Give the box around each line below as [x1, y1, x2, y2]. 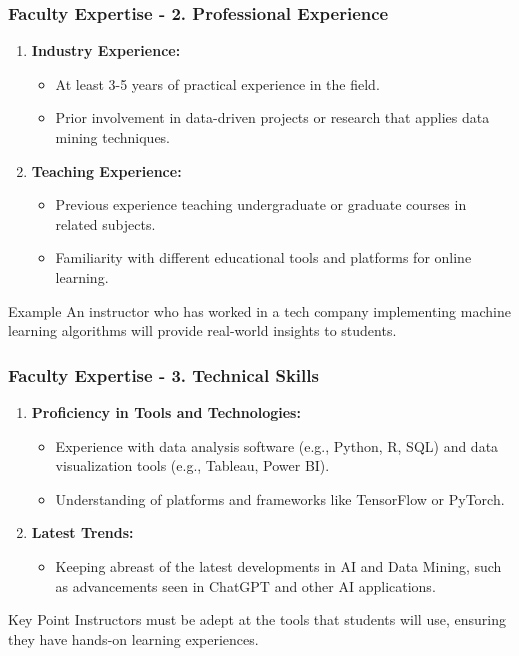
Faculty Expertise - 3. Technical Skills [8, 362, 319, 387]
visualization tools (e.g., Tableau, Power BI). [55, 455, 330, 476]
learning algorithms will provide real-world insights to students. [8, 320, 397, 341]
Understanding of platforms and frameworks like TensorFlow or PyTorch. [55, 488, 505, 509]
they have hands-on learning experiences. [8, 628, 259, 649]
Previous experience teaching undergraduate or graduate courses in [55, 194, 467, 215]
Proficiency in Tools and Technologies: [31, 401, 301, 422]
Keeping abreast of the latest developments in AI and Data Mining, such [55, 555, 502, 576]
